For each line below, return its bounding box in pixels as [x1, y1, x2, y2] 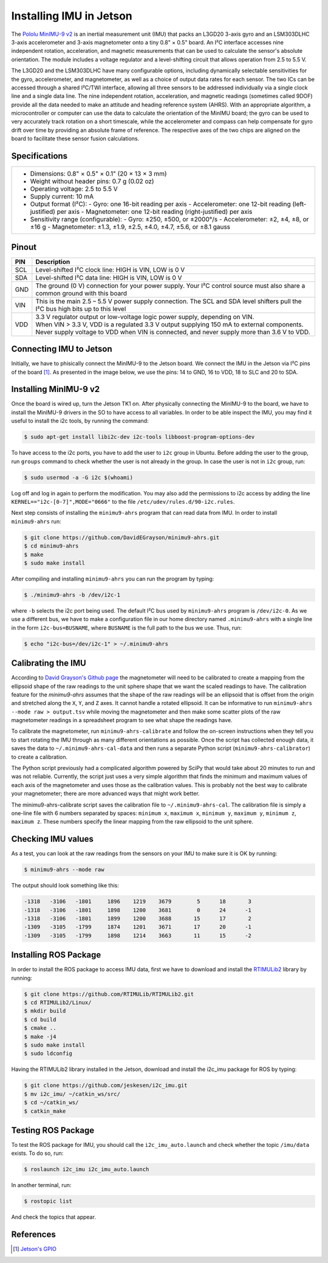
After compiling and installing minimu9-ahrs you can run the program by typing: [11, 575, 214, 582]
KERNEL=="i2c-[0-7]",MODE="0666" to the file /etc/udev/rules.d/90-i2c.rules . [11, 498, 235, 505]
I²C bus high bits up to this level [35, 305, 126, 313]
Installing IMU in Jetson [11, 9, 133, 22]
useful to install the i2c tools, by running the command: [11, 417, 149, 425]
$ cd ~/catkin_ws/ [24, 1099, 79, 1106]
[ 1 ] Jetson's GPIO [13, 1245, 57, 1253]
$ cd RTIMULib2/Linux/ [24, 999, 92, 1006]
